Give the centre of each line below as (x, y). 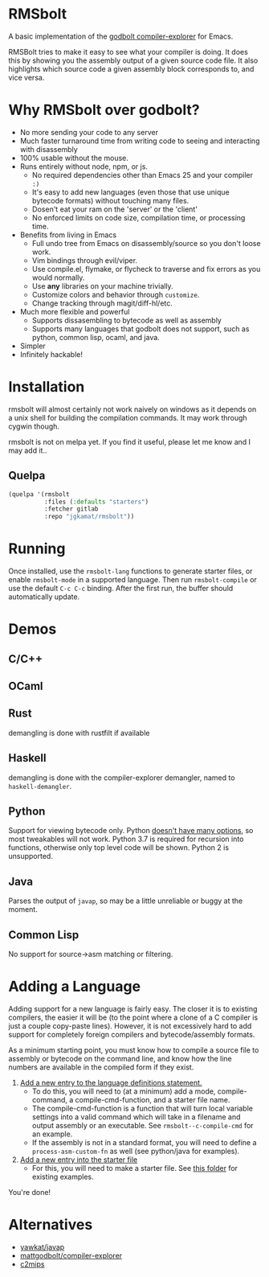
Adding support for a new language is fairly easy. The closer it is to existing (133, 1009)
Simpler (33, 346)
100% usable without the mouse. (74, 158)
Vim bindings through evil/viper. (85, 260)
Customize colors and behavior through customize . (116, 294)
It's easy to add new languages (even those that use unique (131, 192)
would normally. (58, 277)
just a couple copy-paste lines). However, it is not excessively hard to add (130, 1026)
